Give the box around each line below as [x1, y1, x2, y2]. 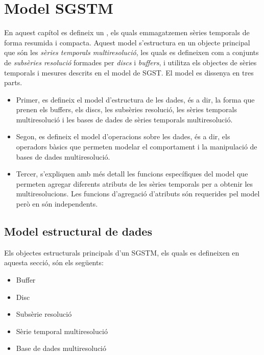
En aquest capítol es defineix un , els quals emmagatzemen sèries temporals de [4, 27, 250, 38]
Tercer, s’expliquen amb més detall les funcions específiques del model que [16, 168, 248, 179]
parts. [4, 77, 22, 88]
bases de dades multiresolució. [16, 151, 110, 162]
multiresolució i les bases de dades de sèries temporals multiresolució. [16, 114, 233, 124]
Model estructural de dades [4, 223, 152, 239]
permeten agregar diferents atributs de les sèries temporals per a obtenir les [16, 178, 253, 189]
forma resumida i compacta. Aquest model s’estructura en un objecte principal [4, 37, 250, 47]
